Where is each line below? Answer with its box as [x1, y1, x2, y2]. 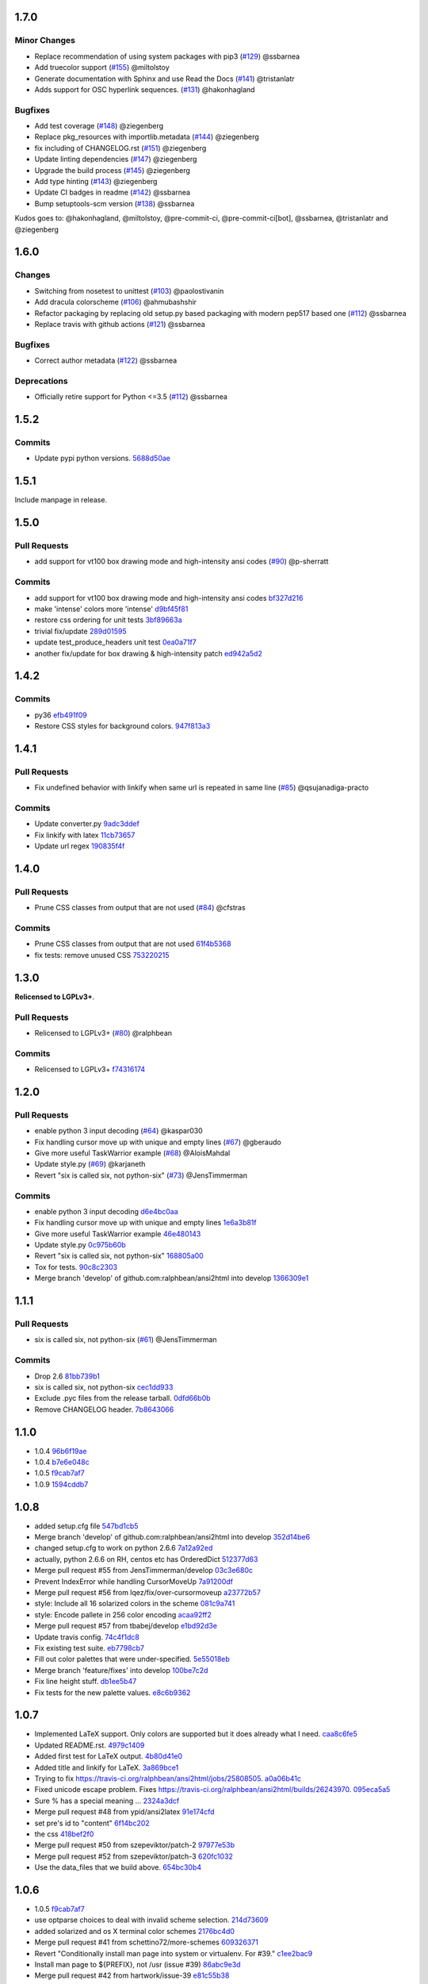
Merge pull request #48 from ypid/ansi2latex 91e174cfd [34, 1807, 215, 1817]
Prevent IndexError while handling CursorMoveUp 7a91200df [34, 1576, 234, 1586]
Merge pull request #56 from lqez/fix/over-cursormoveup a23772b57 [34, 1588, 262, 1598]
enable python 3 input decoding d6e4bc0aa [34, 1206, 178, 1216]
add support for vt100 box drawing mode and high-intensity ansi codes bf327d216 [34, 593, 304, 602]
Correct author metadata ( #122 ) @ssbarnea [34, 356, 178, 365]
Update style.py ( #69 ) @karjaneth [34, 1159, 146, 1169]
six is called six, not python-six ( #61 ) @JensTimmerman [34, 1335, 217, 1344]
